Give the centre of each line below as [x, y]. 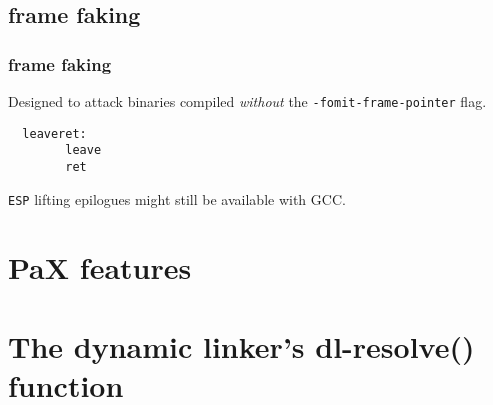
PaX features [100, 267]
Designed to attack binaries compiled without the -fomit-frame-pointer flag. [247, 101]
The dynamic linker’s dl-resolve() [241, 345]
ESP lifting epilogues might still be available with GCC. [177, 198]
